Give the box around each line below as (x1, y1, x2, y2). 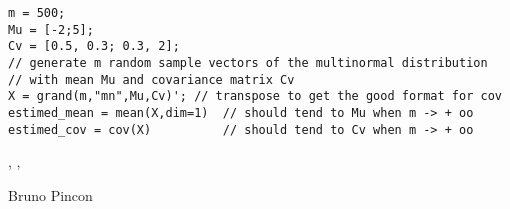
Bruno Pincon (8, 184, 93, 205)
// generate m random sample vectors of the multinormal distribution (8, 55, 488, 70)
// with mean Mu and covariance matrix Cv (8, 72, 295, 87)
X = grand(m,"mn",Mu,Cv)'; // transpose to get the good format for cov (8, 89, 502, 104)
